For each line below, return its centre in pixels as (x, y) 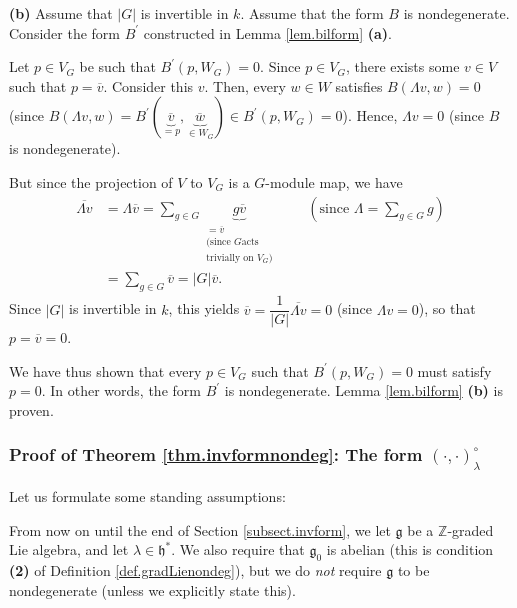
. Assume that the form (312, 13)
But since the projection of (91, 181)
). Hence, (370, 115)
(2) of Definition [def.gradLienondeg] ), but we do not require (195, 569)
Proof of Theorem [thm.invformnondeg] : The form (216, 454)
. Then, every (245, 85)
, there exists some (402, 66)
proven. (31, 409)
